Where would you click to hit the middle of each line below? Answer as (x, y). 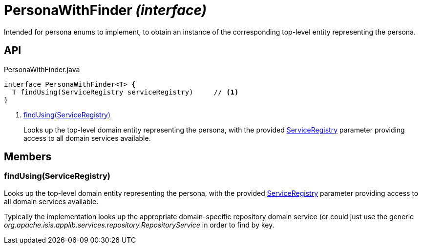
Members (28, 157)
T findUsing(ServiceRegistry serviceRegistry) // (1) (125, 92)
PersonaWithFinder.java (42, 69)
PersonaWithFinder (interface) (105, 10)
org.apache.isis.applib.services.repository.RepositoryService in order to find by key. (139, 225)
